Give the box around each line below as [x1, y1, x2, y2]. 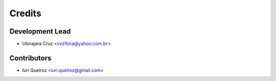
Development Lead [9, 27, 71, 36]
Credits [9, 8, 42, 19]
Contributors [9, 53, 52, 62]
